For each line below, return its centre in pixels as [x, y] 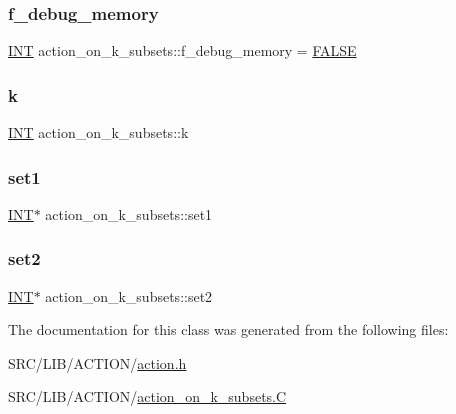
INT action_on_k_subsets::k [98, 132]
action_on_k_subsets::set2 [129, 295]
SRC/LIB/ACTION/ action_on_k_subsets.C [147, 396]
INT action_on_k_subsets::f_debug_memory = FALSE [182, 50]
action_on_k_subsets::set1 [129, 213]
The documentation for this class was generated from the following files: [228, 329]
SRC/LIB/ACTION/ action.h [97, 362]
